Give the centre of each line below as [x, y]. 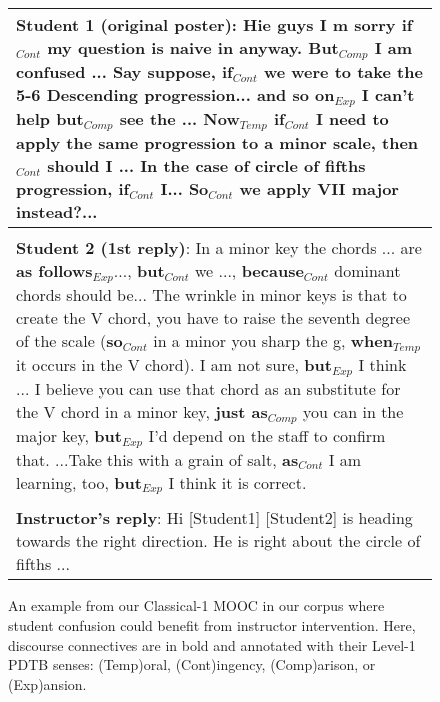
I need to [352, 118]
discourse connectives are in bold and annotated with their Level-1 [212, 644]
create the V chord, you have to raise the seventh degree [213, 317]
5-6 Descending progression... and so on [175, 94]
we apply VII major [319, 188]
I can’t [388, 94]
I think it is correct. [237, 482]
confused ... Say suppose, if [124, 71]
